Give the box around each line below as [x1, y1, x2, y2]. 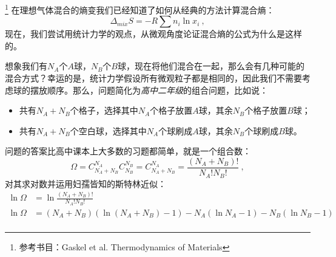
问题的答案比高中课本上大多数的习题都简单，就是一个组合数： [5, 145, 251, 157]
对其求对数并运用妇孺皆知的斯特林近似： [5, 177, 166, 190]
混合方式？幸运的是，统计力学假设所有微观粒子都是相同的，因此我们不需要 [5, 72, 302, 84]
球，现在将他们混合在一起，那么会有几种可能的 [118, 60, 304, 72]
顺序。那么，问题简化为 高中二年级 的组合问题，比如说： [47, 83, 268, 96]
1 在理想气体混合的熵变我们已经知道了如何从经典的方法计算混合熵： [5, 2, 275, 16]
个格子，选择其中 [70, 104, 138, 117]
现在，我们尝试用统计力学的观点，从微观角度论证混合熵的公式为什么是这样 [5, 27, 302, 40]
